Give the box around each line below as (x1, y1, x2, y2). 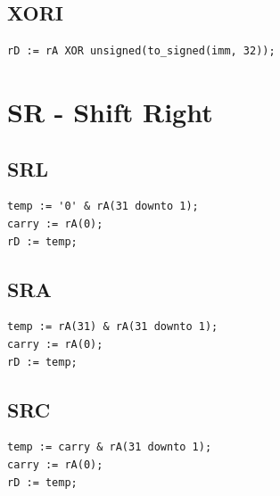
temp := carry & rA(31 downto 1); (7, 441, 212, 454)
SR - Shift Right (7, 93, 213, 129)
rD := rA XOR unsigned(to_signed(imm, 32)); (7, 45, 276, 58)
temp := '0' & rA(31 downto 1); (7, 200, 199, 213)
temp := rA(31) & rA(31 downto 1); (7, 320, 218, 334)
